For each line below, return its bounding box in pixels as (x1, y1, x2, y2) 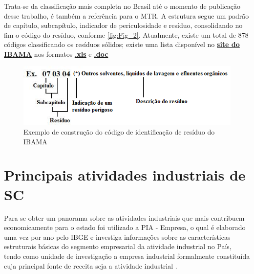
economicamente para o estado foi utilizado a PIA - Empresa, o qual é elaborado (4, 222, 246, 232)
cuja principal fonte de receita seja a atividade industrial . (4, 260, 177, 271)
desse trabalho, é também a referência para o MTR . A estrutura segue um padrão (4, 10, 249, 21)
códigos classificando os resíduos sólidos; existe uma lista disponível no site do (4, 39, 240, 49)
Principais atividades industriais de (4, 165, 246, 185)
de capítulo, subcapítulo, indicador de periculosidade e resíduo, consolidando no (4, 20, 243, 30)
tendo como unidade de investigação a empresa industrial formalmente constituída (4, 251, 250, 261)
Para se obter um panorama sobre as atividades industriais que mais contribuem (4, 212, 245, 223)
